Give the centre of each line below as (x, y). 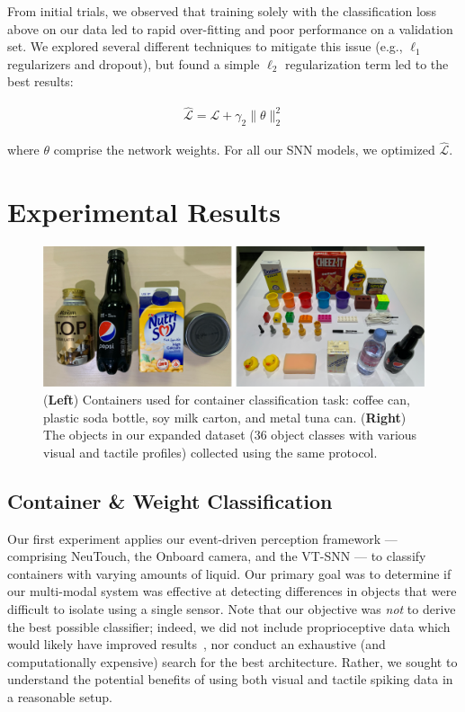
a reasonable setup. (60, 696)
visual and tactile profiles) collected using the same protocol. (210, 452)
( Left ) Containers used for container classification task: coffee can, (227, 400)
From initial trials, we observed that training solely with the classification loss (222, 11)
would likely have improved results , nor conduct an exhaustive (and (197, 644)
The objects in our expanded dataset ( (149, 435)
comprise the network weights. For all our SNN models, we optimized (244, 150)
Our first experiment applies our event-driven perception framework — (202, 538)
